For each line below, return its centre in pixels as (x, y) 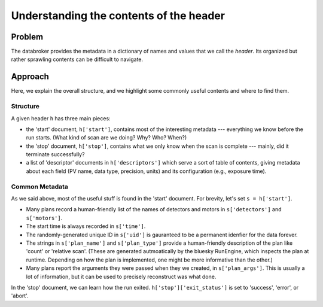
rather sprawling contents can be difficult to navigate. (77, 59)
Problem (27, 37)
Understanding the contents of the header (118, 16)
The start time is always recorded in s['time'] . (86, 226)
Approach (30, 77)
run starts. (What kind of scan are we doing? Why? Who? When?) (106, 138)
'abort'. (20, 296)
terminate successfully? (55, 154)
